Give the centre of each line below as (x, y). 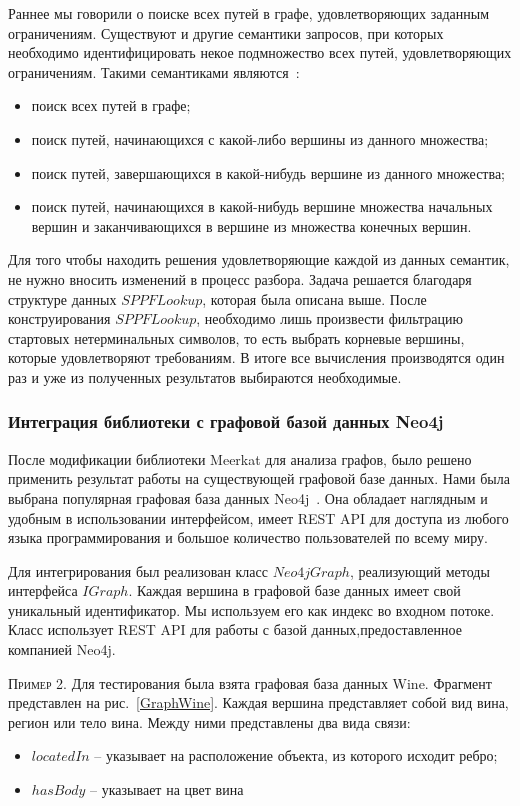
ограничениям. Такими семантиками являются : (154, 71)
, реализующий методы (419, 570)
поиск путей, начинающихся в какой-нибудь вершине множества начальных (262, 206)
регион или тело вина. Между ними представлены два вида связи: (209, 721)
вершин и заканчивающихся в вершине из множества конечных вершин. (251, 225)
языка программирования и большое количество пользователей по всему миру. (248, 537)
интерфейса (43, 590)
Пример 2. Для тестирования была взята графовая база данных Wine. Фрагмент (250, 682)
